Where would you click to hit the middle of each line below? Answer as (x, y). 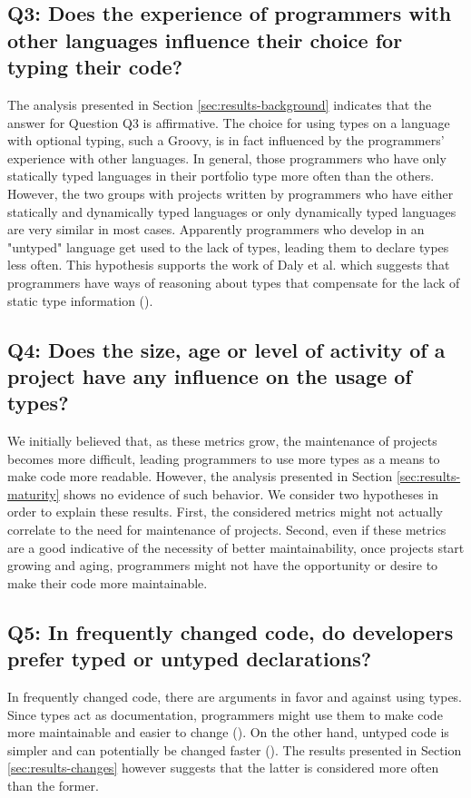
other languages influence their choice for (205, 39)
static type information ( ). (80, 300)
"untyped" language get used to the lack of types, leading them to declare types (228, 246)
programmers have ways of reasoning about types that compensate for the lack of (234, 282)
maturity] (34, 493)
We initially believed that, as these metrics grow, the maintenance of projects (222, 441)
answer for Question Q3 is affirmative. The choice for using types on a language (229, 122)
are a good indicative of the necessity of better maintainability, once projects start (236, 547)
